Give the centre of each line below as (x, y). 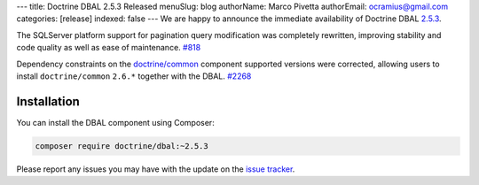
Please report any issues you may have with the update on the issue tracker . (156, 169)
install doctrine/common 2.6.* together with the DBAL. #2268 (134, 76)
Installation (48, 101)
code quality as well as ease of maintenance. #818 (109, 48)
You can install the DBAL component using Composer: (115, 122)
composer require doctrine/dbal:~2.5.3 (122, 146)
